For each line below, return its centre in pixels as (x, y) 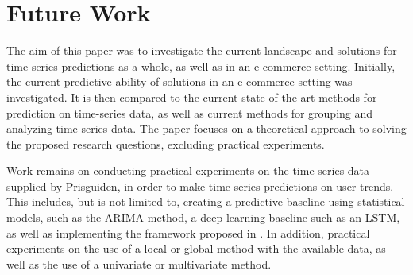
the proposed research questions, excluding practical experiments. (166, 143)
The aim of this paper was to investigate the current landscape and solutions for (202, 50)
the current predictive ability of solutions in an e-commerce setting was (179, 81)
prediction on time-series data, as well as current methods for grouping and (190, 112)
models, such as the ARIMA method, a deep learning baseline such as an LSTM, (203, 217)
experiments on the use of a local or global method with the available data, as (196, 248)
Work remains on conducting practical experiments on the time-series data (188, 170)
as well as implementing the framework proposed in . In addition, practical (188, 232)
